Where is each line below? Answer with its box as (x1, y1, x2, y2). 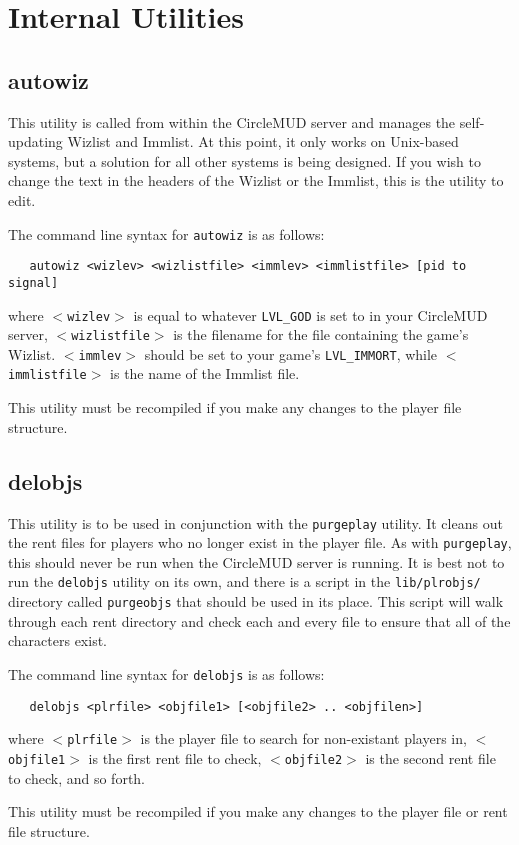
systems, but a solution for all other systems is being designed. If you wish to (8, 150, 481, 171)
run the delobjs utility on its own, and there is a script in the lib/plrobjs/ (8, 571, 481, 592)
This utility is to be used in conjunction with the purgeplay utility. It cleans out (8, 512, 503, 533)
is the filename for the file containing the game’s (173, 324, 469, 345)
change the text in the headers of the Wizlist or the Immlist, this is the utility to (8, 170, 504, 191)
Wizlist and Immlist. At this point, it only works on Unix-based (67, 131, 459, 152)
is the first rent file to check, (88, 747, 262, 768)
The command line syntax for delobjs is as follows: (8, 663, 325, 684)
